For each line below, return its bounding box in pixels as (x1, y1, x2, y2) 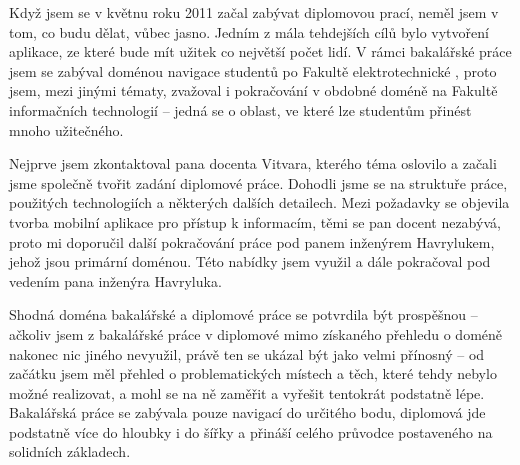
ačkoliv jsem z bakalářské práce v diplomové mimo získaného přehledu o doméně (9, 323, 503, 344)
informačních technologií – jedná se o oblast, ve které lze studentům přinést (9, 99, 472, 120)
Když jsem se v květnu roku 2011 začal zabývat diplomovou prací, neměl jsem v (9, 2, 499, 22)
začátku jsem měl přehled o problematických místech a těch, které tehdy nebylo (9, 363, 497, 384)
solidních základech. (9, 441, 131, 462)
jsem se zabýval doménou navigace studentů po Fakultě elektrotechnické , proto (9, 60, 497, 81)
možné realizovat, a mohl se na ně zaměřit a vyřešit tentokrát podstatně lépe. (9, 382, 485, 403)
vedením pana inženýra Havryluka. (9, 270, 222, 291)
